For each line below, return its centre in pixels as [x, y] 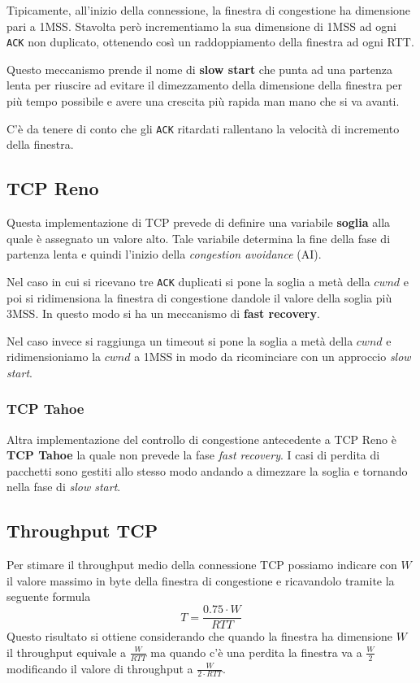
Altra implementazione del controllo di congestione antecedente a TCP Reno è [201, 439]
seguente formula [49, 596]
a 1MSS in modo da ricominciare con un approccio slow [273, 357]
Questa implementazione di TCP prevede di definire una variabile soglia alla [199, 222]
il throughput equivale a [67, 652]
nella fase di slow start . [64, 487]
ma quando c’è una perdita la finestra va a [256, 652]
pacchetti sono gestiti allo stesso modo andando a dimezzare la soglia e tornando [207, 470]
